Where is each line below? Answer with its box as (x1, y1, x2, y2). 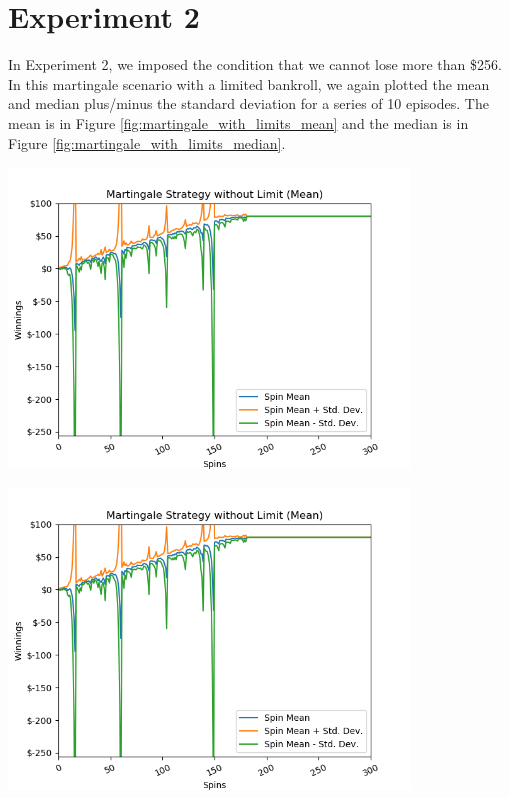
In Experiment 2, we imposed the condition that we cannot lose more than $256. (8, 54, 502, 75)
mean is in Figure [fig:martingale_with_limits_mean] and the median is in (8, 112, 469, 133)
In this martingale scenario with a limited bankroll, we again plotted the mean (8, 73, 490, 94)
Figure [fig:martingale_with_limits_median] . (8, 132, 286, 153)
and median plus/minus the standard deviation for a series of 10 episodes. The (8, 93, 489, 114)
